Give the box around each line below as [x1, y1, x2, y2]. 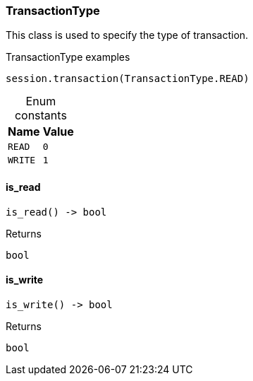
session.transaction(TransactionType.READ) [6, 73, 249, 85]
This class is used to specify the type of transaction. [6, 29, 249, 42]
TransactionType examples [6, 51, 130, 64]
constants [14, 108, 67, 123]
